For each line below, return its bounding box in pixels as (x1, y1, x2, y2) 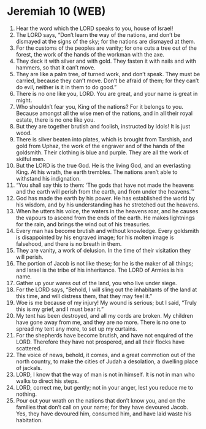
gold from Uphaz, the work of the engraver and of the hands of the (15, 142, 185, 149)
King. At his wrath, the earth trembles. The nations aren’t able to (15, 168, 178, 176)
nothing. (15, 390, 37, 398)
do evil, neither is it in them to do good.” (15, 83, 117, 90)
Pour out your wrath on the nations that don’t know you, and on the (15, 396, 186, 404)
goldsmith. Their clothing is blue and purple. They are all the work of (15, 149, 189, 156)
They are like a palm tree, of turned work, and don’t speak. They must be (15, 70, 200, 77)
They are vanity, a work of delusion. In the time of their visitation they (15, 246, 191, 254)
